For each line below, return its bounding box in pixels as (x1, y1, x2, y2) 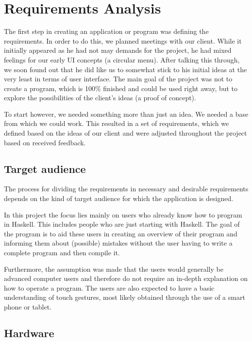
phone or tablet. (4, 301, 52, 311)
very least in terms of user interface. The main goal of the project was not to (4, 74, 233, 84)
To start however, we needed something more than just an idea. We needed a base (4, 108, 249, 119)
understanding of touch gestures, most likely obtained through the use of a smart (4, 292, 245, 302)
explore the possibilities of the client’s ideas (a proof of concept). (4, 93, 196, 103)
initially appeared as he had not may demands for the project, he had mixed (4, 45, 232, 55)
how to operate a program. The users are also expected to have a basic (4, 282, 215, 293)
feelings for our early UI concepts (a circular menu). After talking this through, (4, 54, 240, 64)
